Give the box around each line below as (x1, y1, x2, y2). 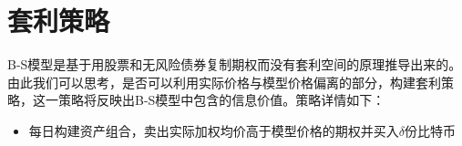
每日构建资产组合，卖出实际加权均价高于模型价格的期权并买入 (28, 120, 399, 140)
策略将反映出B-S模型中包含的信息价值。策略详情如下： (57, 90, 385, 109)
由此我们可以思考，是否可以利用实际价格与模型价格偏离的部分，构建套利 (7, 72, 441, 91)
